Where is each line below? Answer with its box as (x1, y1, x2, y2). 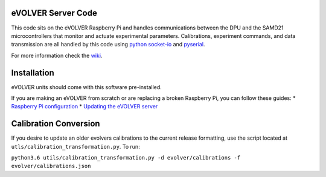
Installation (11, 67, 54, 78)
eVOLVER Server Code (11, 8, 98, 18)
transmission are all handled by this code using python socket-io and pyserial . (11, 41, 205, 48)
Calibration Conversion (11, 119, 100, 129)
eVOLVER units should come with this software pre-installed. (11, 83, 162, 90)
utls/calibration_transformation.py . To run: (11, 143, 140, 150)
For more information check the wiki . (11, 52, 103, 59)
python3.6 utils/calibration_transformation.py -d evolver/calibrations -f (11, 154, 241, 161)
